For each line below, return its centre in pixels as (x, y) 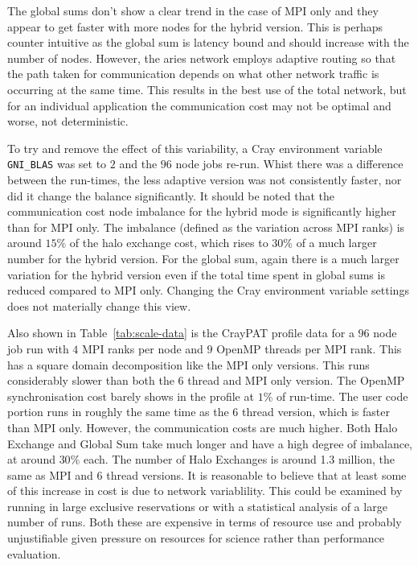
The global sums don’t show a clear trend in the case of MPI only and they (193, 10)
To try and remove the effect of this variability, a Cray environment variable (195, 148)
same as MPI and (50, 474)
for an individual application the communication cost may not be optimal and (199, 105)
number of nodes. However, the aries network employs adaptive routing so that (202, 58)
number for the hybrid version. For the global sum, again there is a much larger (203, 258)
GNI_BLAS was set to (57, 164)
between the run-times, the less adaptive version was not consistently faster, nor (205, 179)
